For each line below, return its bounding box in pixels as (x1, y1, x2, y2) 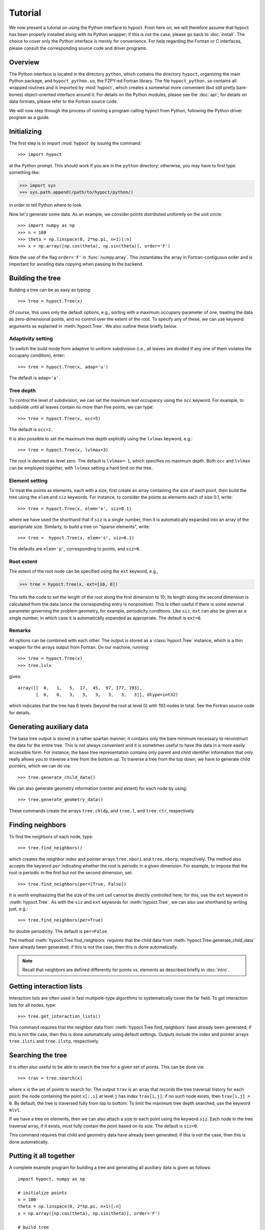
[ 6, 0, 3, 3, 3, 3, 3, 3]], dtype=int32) (36, 692, 179, 698)
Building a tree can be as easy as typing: (9, 287, 91, 293)
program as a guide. (9, 114, 50, 120)
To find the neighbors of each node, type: (9, 833, 93, 839)
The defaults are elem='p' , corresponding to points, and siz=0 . (9, 546, 141, 552)
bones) (9, 92, 24, 97)
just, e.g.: (9, 906, 28, 912)
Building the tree (9, 274, 61, 282)
